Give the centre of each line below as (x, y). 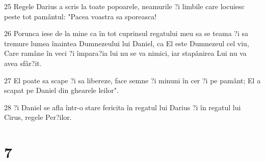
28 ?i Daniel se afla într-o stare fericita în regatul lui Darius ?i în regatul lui (123, 107)
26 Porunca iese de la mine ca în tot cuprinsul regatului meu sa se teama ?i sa (126, 33)
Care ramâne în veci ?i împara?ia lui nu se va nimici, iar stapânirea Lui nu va (125, 53)
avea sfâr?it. (23, 63)
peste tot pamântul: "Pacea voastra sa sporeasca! (81, 16)
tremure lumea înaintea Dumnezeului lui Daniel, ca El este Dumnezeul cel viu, (127, 43)
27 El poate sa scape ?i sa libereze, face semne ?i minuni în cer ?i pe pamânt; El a (132, 80)
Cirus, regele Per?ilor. (38, 117)
